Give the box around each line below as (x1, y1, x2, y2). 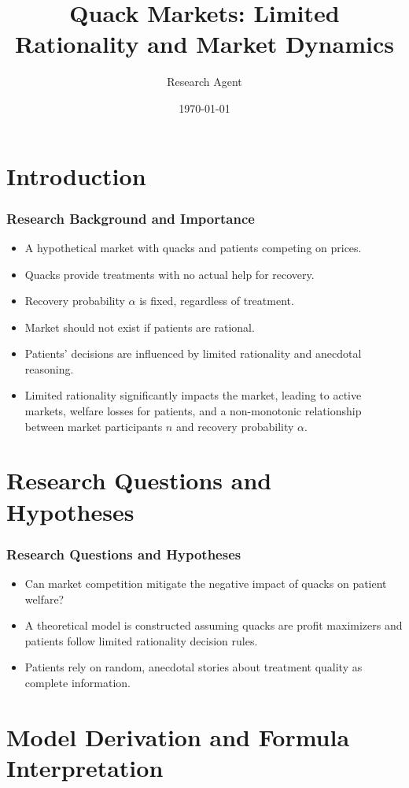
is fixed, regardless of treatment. (139, 292, 294, 309)
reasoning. (24, 360, 74, 377)
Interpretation (6, 751, 164, 783)
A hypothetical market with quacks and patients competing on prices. (24, 239, 362, 255)
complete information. (24, 675, 131, 690)
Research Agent (167, 73, 242, 90)
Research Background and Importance (6, 208, 255, 228)
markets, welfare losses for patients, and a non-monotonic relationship (24, 403, 362, 419)
